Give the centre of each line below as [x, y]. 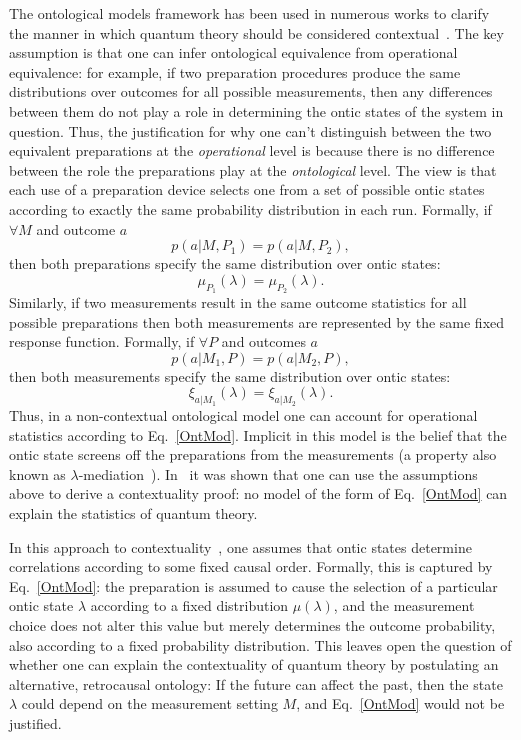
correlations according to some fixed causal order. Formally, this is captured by [251, 566]
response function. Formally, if [102, 341]
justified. [35, 723]
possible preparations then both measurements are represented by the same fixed [257, 321]
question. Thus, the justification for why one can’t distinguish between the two [250, 130]
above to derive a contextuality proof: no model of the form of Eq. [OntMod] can [258, 493]
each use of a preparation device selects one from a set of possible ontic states [247, 189]
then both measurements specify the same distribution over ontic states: [230, 375]
